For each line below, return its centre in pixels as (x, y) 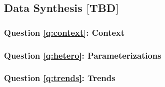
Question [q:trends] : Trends (60, 78)
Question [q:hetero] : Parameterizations (83, 55)
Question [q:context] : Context (64, 32)
